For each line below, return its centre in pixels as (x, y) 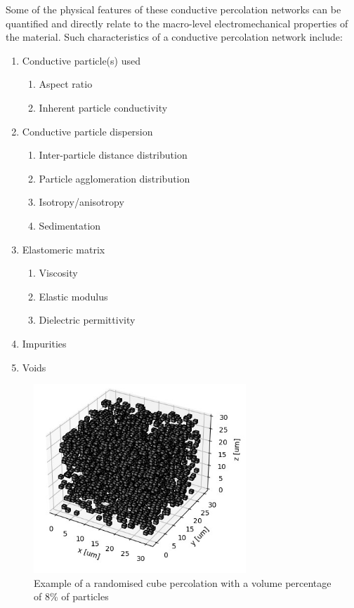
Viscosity (58, 273)
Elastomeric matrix (64, 249)
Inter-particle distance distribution (113, 155)
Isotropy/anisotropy (81, 202)
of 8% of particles (71, 596)
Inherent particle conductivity (103, 107)
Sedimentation (70, 225)
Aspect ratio (66, 84)
